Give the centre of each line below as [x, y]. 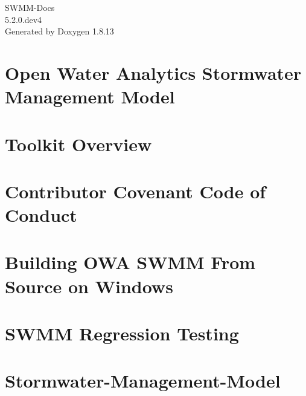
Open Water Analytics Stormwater [153, 72]
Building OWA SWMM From [130, 262]
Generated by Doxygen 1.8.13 [59, 31]
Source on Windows [89, 286]
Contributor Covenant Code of [135, 191]
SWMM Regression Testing [122, 333]
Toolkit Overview [78, 144]
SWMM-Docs [30, 7]
